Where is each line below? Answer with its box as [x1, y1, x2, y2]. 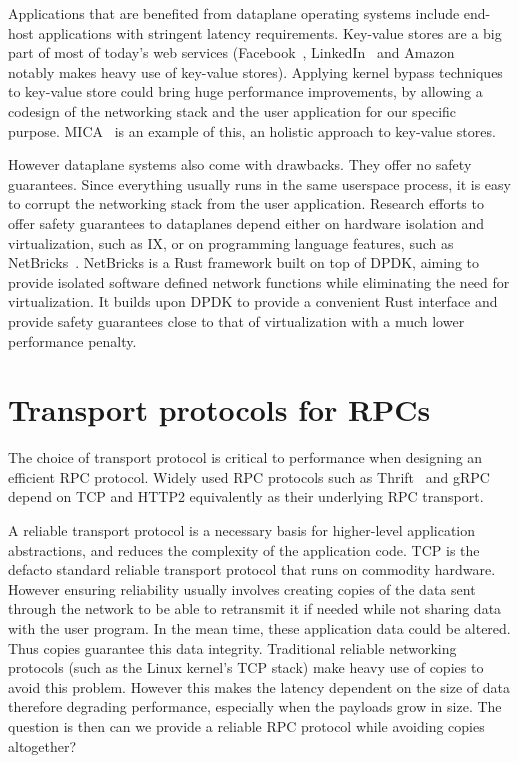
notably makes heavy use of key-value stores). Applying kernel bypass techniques [8, 61, 503, 82]
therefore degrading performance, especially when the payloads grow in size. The [8, 696, 502, 717]
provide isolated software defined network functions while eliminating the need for [8, 271, 510, 292]
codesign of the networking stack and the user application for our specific [8, 100, 457, 121]
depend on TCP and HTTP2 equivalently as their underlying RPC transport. [8, 486, 484, 507]
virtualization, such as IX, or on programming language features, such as [8, 232, 454, 253]
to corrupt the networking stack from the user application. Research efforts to [8, 193, 484, 214]
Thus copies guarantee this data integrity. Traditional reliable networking [8, 637, 457, 658]
